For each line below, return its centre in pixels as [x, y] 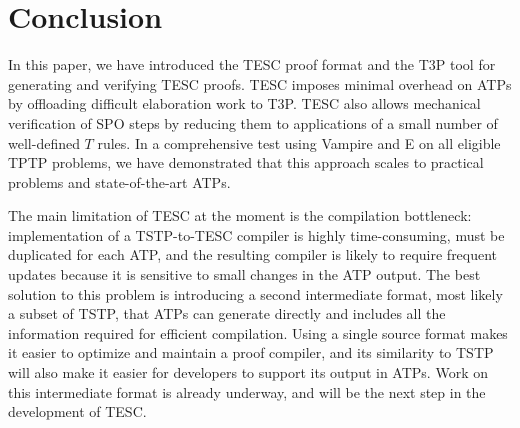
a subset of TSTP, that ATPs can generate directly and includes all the [227, 313]
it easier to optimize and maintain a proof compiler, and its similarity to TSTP [251, 352]
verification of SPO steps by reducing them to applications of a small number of [253, 122]
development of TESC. [77, 411]
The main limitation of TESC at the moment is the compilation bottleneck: [240, 215]
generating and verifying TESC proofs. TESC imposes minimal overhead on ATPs [260, 83]
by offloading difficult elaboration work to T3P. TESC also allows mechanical [244, 103]
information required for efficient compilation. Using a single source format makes [258, 332]
